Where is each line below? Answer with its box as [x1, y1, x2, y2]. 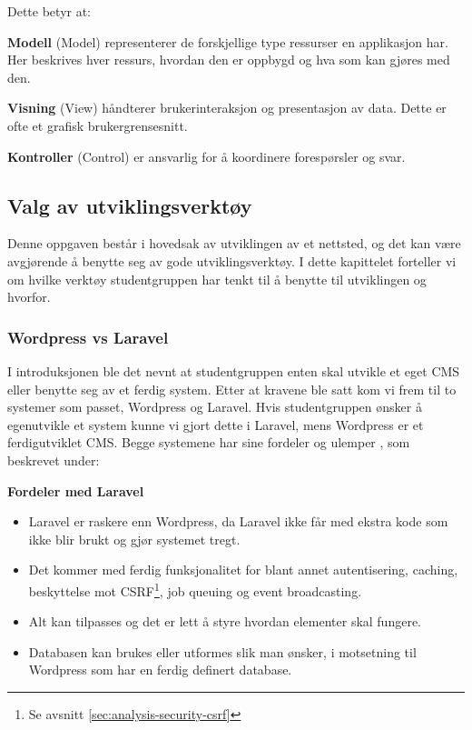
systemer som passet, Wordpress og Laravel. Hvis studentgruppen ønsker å [7, 397, 422, 416]
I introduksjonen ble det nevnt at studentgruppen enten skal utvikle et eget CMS [7, 361, 460, 380]
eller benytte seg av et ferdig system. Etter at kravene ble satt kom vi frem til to [7, 379, 457, 398]
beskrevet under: [7, 450, 100, 469]
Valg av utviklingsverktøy [7, 191, 252, 219]
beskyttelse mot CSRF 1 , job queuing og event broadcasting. [28, 578, 362, 600]
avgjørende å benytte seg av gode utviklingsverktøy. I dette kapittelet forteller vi [7, 251, 457, 270]
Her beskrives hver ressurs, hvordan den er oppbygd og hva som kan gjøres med [7, 50, 450, 69]
